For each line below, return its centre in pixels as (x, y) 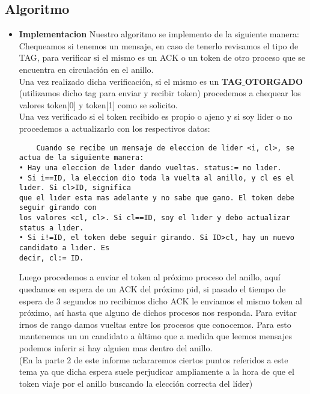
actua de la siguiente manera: (81, 158)
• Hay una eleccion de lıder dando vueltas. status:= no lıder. (150, 168)
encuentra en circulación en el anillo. (86, 69)
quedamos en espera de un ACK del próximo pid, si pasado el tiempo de (152, 289)
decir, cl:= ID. (51, 258)
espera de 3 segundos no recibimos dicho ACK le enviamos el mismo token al (160, 300)
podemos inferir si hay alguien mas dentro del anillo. (116, 347)
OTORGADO (274, 81)
